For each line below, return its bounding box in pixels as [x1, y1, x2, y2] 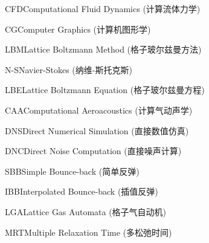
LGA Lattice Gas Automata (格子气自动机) [5, 205, 167, 218]
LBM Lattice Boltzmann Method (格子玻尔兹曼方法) [5, 43, 202, 56]
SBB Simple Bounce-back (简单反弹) [5, 164, 140, 177]
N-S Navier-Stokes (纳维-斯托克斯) [5, 63, 132, 76]
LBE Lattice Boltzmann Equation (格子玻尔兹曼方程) [5, 83, 205, 96]
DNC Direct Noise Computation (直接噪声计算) [5, 144, 182, 157]
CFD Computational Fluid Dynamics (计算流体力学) [5, 2, 201, 15]
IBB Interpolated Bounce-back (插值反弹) [5, 185, 158, 198]
